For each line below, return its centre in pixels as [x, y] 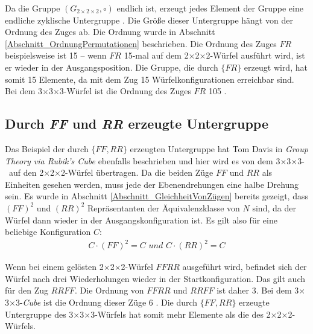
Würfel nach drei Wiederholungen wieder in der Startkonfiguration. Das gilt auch [155, 278]
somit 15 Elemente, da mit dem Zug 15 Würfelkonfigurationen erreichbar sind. [150, 79]
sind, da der [274, 207]
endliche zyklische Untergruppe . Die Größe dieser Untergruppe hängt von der [149, 20]
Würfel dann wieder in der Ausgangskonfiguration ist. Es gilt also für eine [141, 220]
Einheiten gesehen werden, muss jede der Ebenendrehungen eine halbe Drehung [152, 184]
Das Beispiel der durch [47, 148]
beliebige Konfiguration [48, 232]
